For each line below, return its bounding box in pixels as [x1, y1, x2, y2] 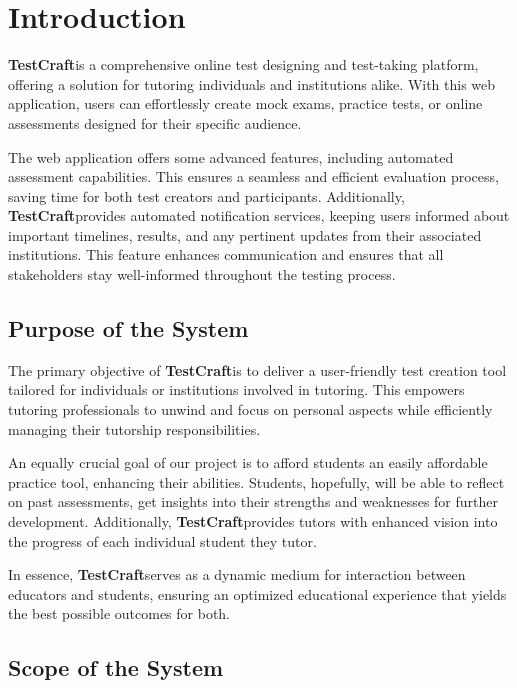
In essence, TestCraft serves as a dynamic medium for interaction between [8, 564, 466, 585]
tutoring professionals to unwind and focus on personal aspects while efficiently [8, 399, 493, 420]
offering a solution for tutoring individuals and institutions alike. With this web [8, 73, 496, 94]
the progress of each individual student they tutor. [8, 530, 317, 551]
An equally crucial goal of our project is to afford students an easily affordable [8, 452, 488, 473]
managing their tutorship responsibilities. [8, 418, 261, 439]
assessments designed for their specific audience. [8, 112, 302, 133]
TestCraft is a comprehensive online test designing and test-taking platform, [8, 54, 479, 75]
